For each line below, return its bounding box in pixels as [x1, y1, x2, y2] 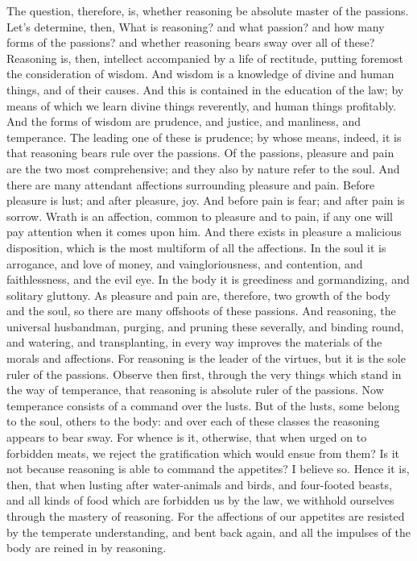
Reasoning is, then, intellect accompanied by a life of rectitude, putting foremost [6, 49, 403, 66]
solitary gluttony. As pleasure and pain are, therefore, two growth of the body [6, 286, 390, 303]
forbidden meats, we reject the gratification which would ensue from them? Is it [6, 444, 400, 461]
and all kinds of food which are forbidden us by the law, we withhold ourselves [6, 492, 394, 509]
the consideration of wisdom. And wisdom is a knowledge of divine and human [6, 65, 394, 82]
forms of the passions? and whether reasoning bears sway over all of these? [6, 34, 375, 51]
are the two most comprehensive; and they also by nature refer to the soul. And [6, 160, 400, 177]
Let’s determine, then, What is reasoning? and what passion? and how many [6, 18, 385, 35]
